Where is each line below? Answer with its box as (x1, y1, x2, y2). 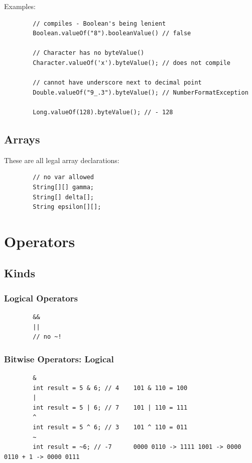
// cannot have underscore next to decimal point (33, 79, 202, 87)
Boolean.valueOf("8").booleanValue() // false (33, 30, 191, 37)
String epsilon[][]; (33, 203, 101, 211)
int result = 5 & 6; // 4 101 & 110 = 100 (33, 384, 188, 392)
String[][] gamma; (33, 183, 94, 191)
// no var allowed (33, 174, 94, 181)
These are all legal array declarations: (4, 155, 119, 165)
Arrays (4, 131, 40, 146)
